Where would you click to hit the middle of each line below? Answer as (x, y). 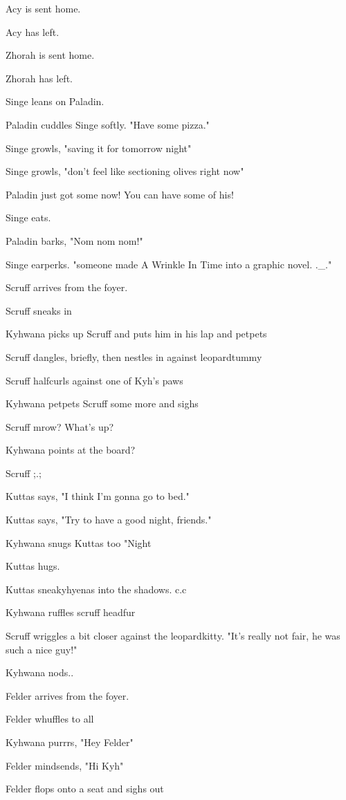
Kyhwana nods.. (40, 672)
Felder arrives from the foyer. (67, 695)
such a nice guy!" (42, 649)
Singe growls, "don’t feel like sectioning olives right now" (125, 171)
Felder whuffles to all (50, 719)
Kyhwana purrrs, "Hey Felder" (70, 742)
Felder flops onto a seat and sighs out (85, 789)
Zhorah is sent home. (50, 55)
